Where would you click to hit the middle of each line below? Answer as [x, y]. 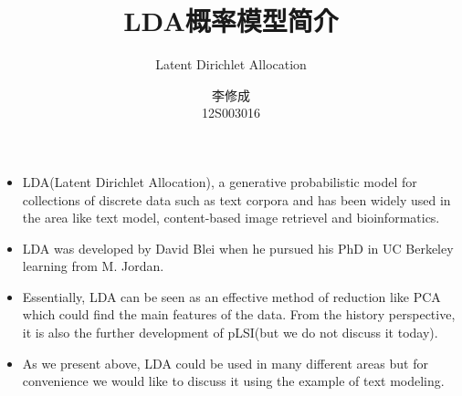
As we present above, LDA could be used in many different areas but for [225, 363]
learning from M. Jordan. [93, 266]
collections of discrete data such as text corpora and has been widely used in [236, 199]
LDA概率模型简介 [231, 21]
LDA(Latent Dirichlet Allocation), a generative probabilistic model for [220, 181]
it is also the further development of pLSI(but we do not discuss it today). [230, 333]
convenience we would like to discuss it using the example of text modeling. [233, 381]
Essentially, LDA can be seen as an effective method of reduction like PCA [231, 296]
